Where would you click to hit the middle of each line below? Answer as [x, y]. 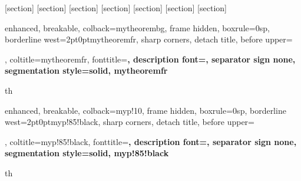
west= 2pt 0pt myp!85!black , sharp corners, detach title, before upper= [130, 122]
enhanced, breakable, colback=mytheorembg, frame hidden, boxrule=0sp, [137, 27]
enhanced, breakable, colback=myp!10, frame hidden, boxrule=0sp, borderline [145, 110]
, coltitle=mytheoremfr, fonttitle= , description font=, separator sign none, [150, 59]
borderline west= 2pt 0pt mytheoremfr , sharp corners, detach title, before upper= [149, 39]
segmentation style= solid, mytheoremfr [86, 70]
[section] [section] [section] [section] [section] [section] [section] [116, 8]
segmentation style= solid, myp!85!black [87, 153]
